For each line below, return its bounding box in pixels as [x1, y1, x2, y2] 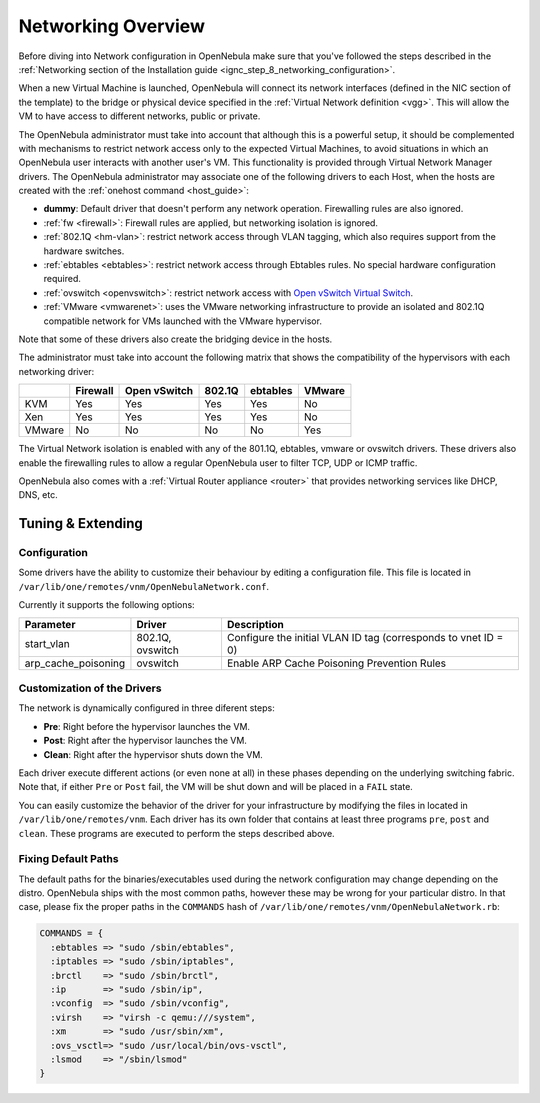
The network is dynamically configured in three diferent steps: [18, 702, 275, 714]
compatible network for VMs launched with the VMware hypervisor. [43, 315, 322, 327]
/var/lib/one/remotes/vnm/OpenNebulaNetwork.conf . [18, 580, 270, 592]
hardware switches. [43, 245, 125, 257]
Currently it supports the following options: [18, 599, 195, 611]
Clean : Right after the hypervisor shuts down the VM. [43, 748, 264, 760]
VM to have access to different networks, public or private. [18, 110, 261, 122]
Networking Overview [18, 15, 205, 37]
